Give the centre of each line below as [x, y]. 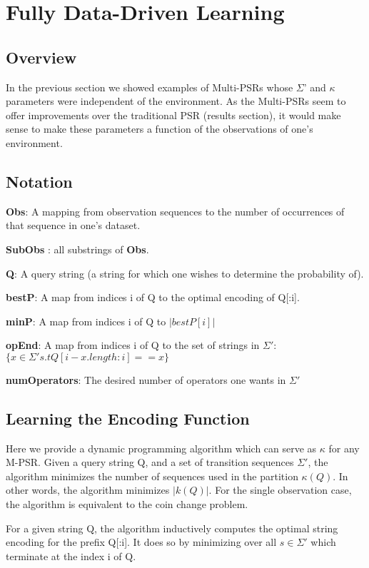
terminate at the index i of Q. [71, 556]
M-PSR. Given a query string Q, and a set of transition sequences [150, 462]
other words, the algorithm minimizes [88, 490]
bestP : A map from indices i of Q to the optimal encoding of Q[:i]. [153, 297]
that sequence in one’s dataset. [73, 225]
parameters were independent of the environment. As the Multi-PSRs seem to [176, 101]
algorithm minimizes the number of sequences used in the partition [152, 476]
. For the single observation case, [280, 490]
